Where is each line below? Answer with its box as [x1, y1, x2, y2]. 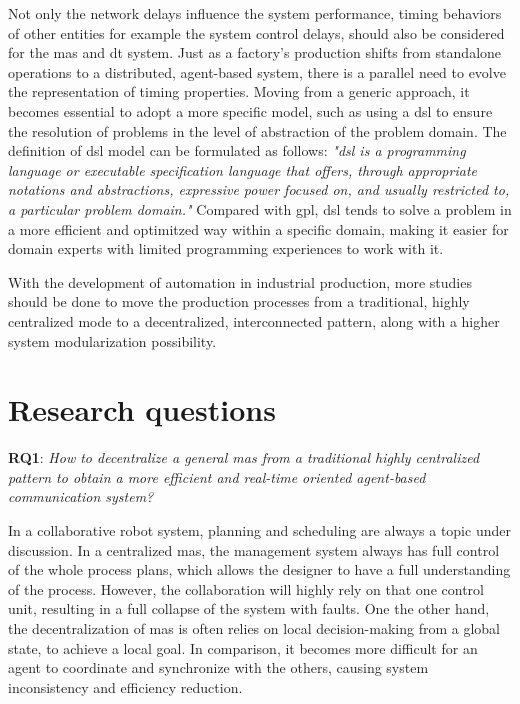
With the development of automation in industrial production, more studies [8, 271, 472, 292]
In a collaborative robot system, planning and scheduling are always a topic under [8, 520, 511, 540]
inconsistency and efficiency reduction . [8, 676, 243, 697]
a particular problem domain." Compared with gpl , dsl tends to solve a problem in [8, 198, 512, 219]
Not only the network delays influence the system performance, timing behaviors [8, 3, 502, 23]
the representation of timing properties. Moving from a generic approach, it [8, 81, 470, 102]
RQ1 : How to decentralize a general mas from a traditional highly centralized [8, 447, 480, 468]
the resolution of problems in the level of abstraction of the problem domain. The [8, 120, 507, 141]
